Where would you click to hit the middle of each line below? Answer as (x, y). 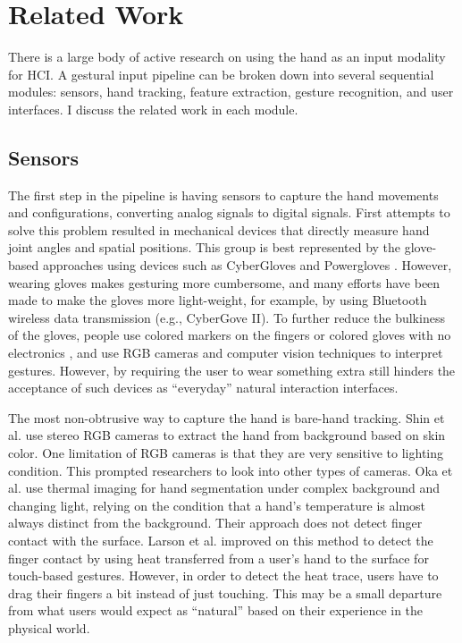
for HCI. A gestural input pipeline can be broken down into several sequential (221, 74)
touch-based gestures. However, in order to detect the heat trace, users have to (223, 575)
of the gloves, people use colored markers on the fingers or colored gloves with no (230, 335)
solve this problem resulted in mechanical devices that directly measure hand (219, 229)
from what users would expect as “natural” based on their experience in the (216, 610)
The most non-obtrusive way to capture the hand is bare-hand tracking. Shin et (227, 417)
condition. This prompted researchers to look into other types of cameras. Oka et (231, 470)
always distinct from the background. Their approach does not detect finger (215, 523)
